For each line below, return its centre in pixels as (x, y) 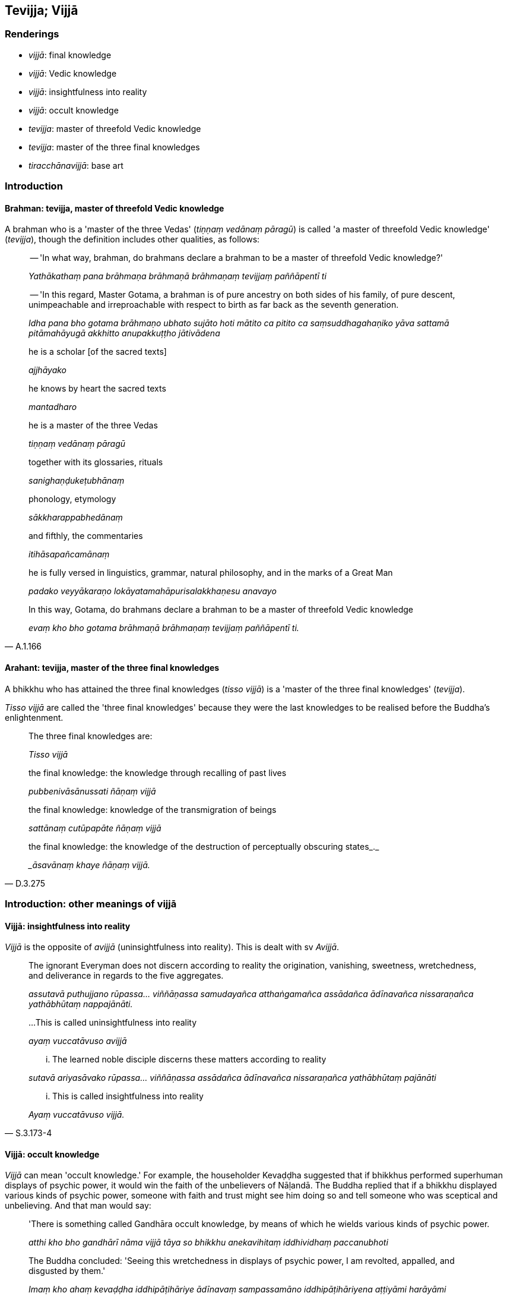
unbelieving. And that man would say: (78, 1206)
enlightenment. (34, 717)
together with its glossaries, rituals (96, 462)
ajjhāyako (48, 370)
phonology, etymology (72, 499)
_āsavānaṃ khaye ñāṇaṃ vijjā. (89, 865)
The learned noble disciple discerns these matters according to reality (189, 1059)
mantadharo (53, 407)
